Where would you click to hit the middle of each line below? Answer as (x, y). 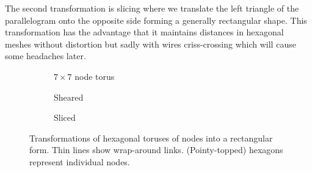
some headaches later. (45, 56)
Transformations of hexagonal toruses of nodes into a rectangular (151, 138)
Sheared (69, 97)
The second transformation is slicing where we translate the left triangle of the (152, 8)
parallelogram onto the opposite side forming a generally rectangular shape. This (156, 20)
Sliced (65, 117)
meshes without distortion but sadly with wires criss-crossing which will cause (151, 44)
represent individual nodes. (80, 161)
